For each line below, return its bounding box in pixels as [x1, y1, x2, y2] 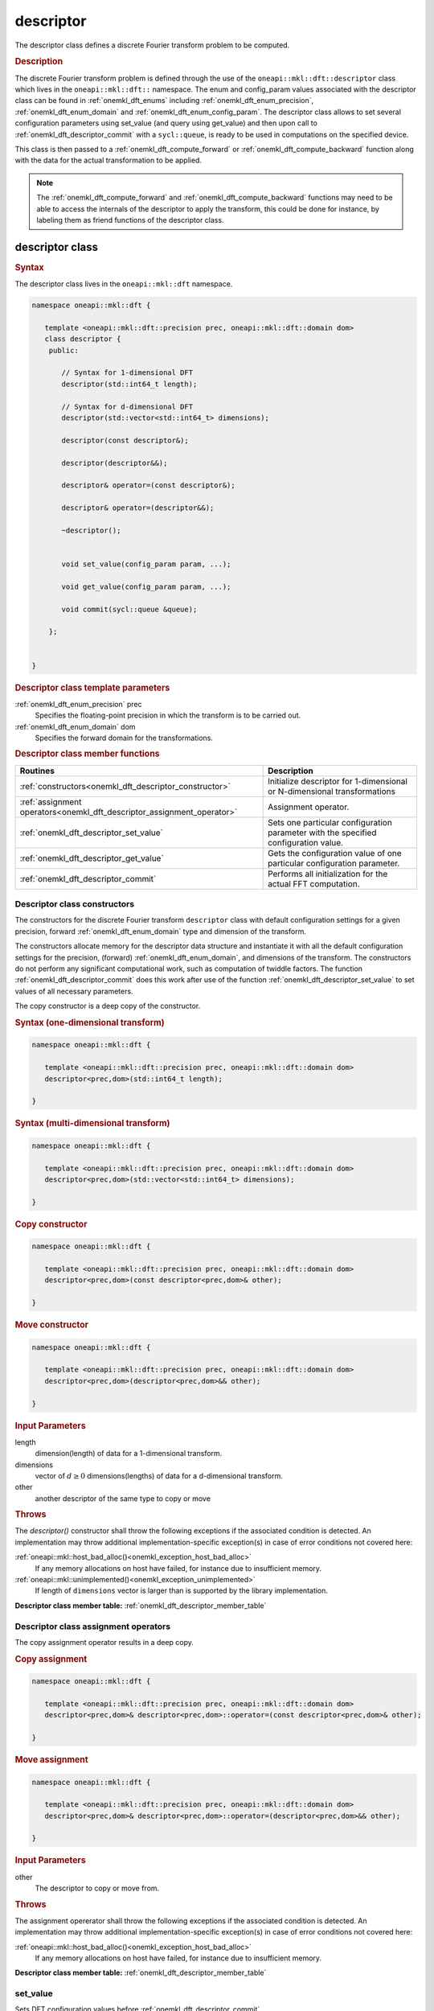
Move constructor [14, 1319, 88, 1330]
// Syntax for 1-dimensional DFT [61, 368, 193, 377]
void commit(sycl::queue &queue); [61, 604, 198, 614]
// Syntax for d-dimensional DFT [61, 402, 193, 411]
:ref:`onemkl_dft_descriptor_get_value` [19, 853, 164, 864]
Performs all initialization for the [268, 868, 388, 879]
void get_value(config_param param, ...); [61, 582, 231, 591]
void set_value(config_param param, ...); [61, 560, 231, 569]
